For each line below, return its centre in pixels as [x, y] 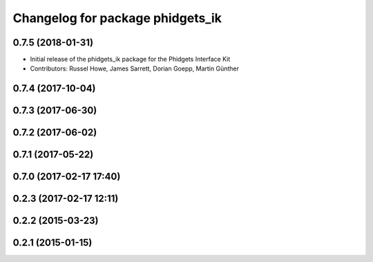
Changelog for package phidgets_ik [117, 18]
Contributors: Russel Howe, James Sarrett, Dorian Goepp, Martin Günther [135, 68]
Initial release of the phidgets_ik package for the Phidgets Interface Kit [130, 59]
